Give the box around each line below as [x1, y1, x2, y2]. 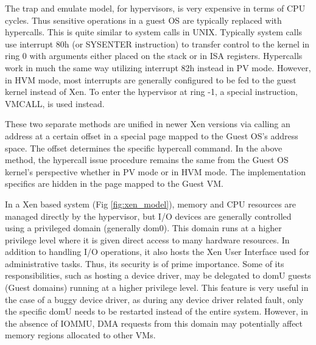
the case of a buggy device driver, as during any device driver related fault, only [5, 293, 304, 305]
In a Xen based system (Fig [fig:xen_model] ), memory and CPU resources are [5, 197, 297, 210]
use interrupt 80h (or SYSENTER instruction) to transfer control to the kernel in [5, 37, 310, 50]
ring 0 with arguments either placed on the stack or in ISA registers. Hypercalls [5, 49, 303, 62]
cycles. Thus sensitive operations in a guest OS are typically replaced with [5, 13, 282, 26]
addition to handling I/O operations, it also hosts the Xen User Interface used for [5, 245, 309, 258]
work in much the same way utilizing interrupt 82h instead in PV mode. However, [5, 61, 311, 74]
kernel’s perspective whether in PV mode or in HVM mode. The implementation [5, 165, 306, 178]
